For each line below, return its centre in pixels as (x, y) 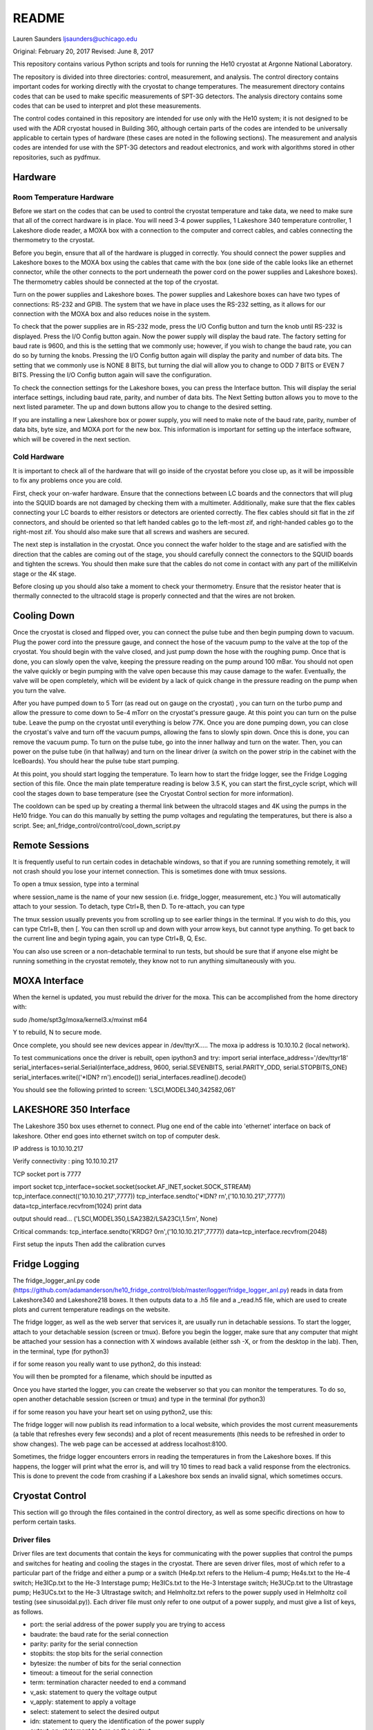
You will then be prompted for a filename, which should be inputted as (113, 1376)
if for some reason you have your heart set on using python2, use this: (113, 1412)
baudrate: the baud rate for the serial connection (99, 1634)
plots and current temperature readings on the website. (92, 1310)
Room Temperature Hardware (63, 197)
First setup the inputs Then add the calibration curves (89, 1244)
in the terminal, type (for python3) (61, 1351)
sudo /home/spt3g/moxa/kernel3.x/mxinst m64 (80, 1019)
